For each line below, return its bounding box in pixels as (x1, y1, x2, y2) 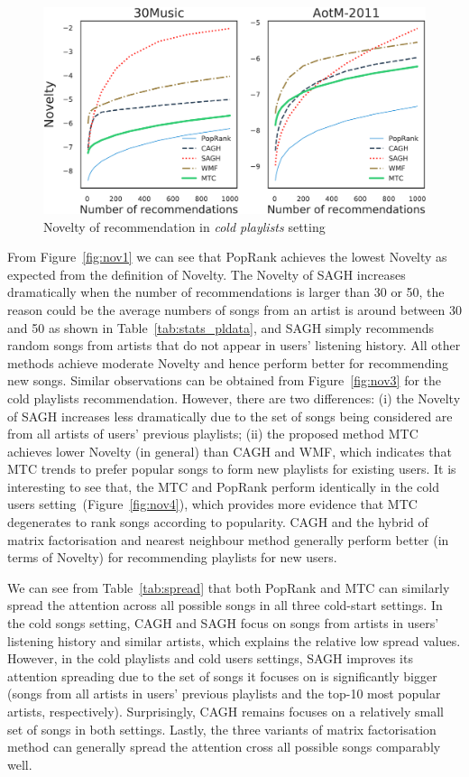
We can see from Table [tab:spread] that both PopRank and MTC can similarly (7, 578, 450, 597)
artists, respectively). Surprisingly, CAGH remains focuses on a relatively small (7, 702, 444, 720)
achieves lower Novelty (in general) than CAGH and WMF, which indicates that (7, 441, 452, 460)
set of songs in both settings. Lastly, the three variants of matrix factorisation (7, 719, 437, 738)
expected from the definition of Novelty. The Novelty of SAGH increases (7, 264, 406, 283)
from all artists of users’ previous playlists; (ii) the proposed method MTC (7, 424, 418, 443)
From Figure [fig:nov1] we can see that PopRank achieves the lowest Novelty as (7, 247, 447, 266)
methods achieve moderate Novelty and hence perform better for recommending (7, 353, 449, 372)
